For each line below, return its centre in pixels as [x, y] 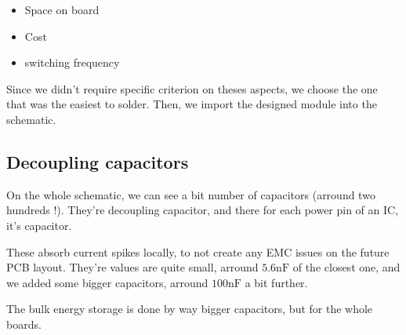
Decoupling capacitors [98, 161]
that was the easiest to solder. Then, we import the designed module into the [192, 104]
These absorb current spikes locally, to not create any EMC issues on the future [198, 251]
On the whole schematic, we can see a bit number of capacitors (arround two [191, 194]
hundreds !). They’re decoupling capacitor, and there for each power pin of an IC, [203, 210]
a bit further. [276, 282]
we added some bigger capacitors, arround [107, 282]
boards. [24, 324]
